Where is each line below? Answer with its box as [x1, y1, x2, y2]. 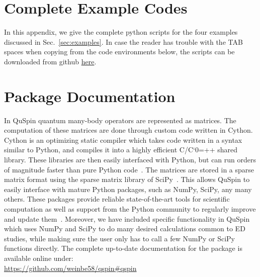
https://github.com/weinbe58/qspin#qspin [4, 262, 137, 273]
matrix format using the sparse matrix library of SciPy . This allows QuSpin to [4, 174, 250, 184]
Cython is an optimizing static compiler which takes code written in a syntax [4, 134, 242, 145]
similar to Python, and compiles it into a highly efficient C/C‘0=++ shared [4, 144, 238, 155]
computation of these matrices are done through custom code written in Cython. [4, 125, 253, 135]
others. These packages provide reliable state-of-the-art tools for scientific [4, 194, 230, 204]
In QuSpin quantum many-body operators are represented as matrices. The [4, 115, 236, 125]
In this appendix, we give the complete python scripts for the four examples [4, 27, 238, 37]
